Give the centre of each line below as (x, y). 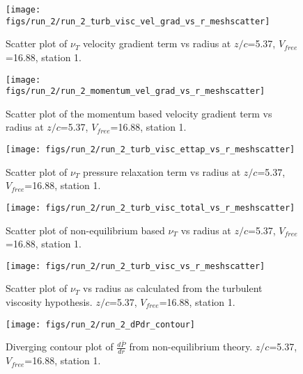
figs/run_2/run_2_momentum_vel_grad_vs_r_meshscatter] (135, 91)
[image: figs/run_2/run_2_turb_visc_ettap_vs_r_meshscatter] (150, 149)
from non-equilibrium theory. (191, 347)
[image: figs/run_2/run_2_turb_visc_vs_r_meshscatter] (135, 266)
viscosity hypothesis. (49, 301)
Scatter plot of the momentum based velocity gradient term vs (139, 113)
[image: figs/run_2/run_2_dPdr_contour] (101, 324)
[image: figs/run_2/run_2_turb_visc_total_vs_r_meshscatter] (150, 208)
